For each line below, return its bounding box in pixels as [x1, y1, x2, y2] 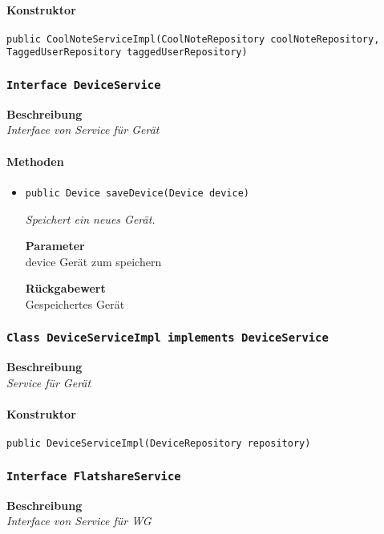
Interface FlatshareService [6, 469, 181, 483]
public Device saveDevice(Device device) [25, 187, 249, 199]
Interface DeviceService [6, 79, 161, 92]
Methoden [6, 152, 64, 169]
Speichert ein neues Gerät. [25, 210, 156, 227]
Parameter [25, 237, 85, 254]
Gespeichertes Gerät [25, 295, 125, 312]
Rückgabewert [25, 280, 106, 297]
